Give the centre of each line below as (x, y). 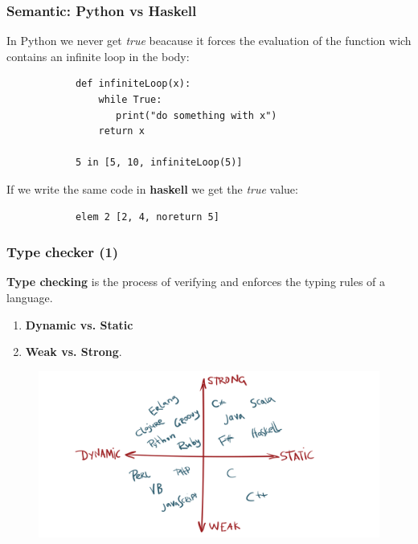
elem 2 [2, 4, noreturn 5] (147, 217)
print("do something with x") (197, 115)
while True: (130, 100)
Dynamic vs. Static (79, 324)
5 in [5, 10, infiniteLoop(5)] (159, 163)
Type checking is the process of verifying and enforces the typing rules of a (196, 282)
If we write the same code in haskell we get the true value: (152, 188)
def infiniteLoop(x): (133, 84)
